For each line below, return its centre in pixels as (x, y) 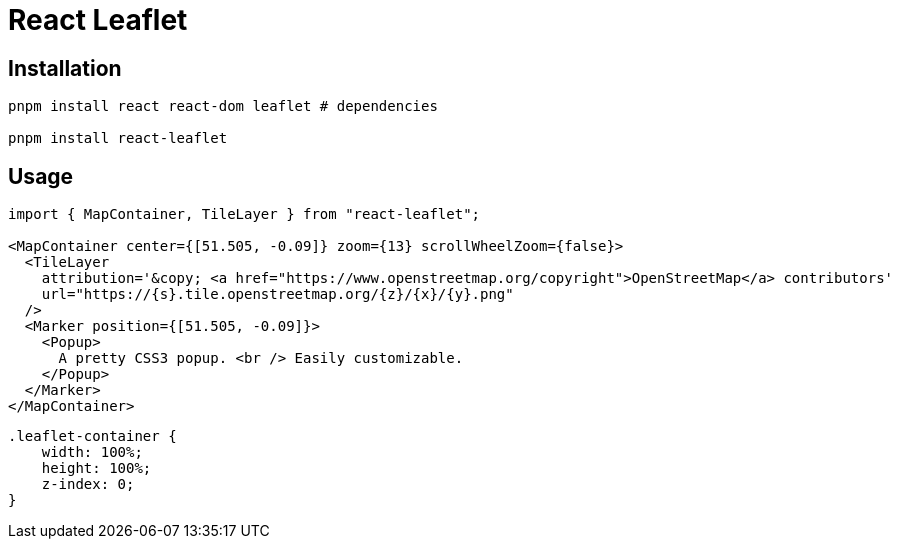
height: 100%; (96, 468)
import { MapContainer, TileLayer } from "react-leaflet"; (244, 214)
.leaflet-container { (92, 436)
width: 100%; (92, 452)
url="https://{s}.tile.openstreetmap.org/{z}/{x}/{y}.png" (277, 294)
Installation (65, 68)
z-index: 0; (88, 484)
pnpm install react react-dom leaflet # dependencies (223, 106)
